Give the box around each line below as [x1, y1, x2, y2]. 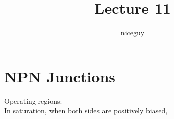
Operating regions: [4, 95, 62, 106]
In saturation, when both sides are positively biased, [4, 105, 168, 116]
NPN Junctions [4, 65, 116, 86]
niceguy [120, 27, 145, 38]
